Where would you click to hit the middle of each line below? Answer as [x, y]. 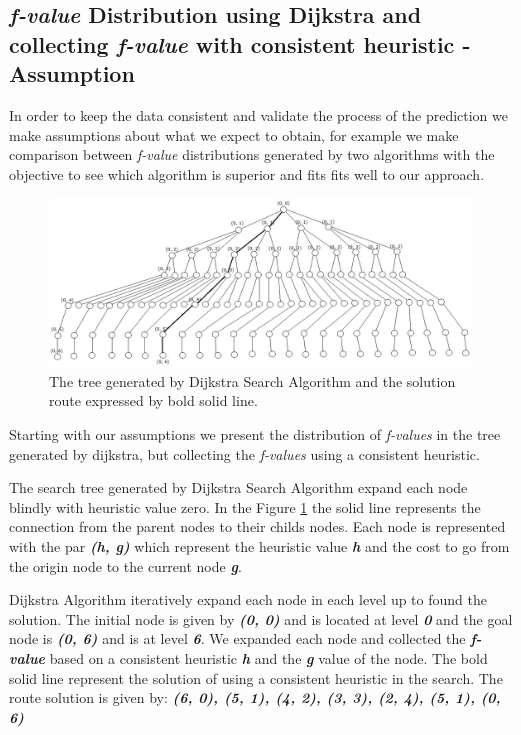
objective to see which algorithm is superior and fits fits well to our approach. [247, 173]
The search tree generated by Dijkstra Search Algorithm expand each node [238, 487]
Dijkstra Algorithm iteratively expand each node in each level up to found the [248, 599]
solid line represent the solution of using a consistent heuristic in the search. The [256, 677]
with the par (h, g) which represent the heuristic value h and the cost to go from [259, 546]
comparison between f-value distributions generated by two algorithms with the [252, 154]
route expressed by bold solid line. [153, 400]
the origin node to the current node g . [125, 565]
